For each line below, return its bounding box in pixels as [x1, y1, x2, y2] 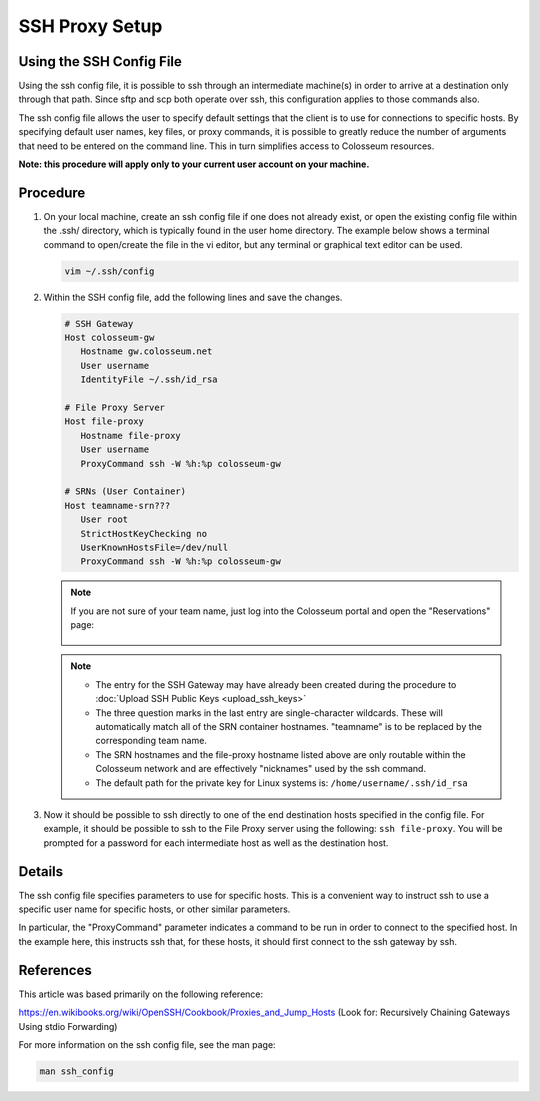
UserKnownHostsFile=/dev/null [80, 541, 229, 553]
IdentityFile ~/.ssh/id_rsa [80, 374, 219, 385]
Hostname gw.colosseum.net [80, 346, 213, 357]
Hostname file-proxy [80, 430, 182, 441]
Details [18, 863, 64, 880]
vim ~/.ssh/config [64, 265, 155, 277]
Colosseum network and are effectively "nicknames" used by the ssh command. [95, 763, 427, 775]
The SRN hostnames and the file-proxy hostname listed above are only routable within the [95, 748, 466, 760]
